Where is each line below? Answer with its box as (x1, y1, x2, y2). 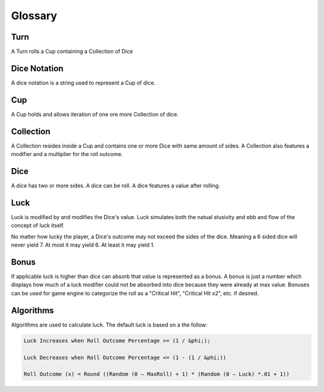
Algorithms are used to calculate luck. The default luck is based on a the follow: (11, 321, 208, 328)
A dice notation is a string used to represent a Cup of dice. (11, 79, 156, 86)
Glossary (11, 9, 58, 22)
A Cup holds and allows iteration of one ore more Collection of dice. (11, 110, 179, 118)
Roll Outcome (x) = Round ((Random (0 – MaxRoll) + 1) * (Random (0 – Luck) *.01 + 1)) (23, 371, 290, 378)
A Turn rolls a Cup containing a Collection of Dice (11, 48, 133, 55)
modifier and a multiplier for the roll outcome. (11, 151, 123, 158)
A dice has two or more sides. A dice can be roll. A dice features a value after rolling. (11, 182, 220, 189)
